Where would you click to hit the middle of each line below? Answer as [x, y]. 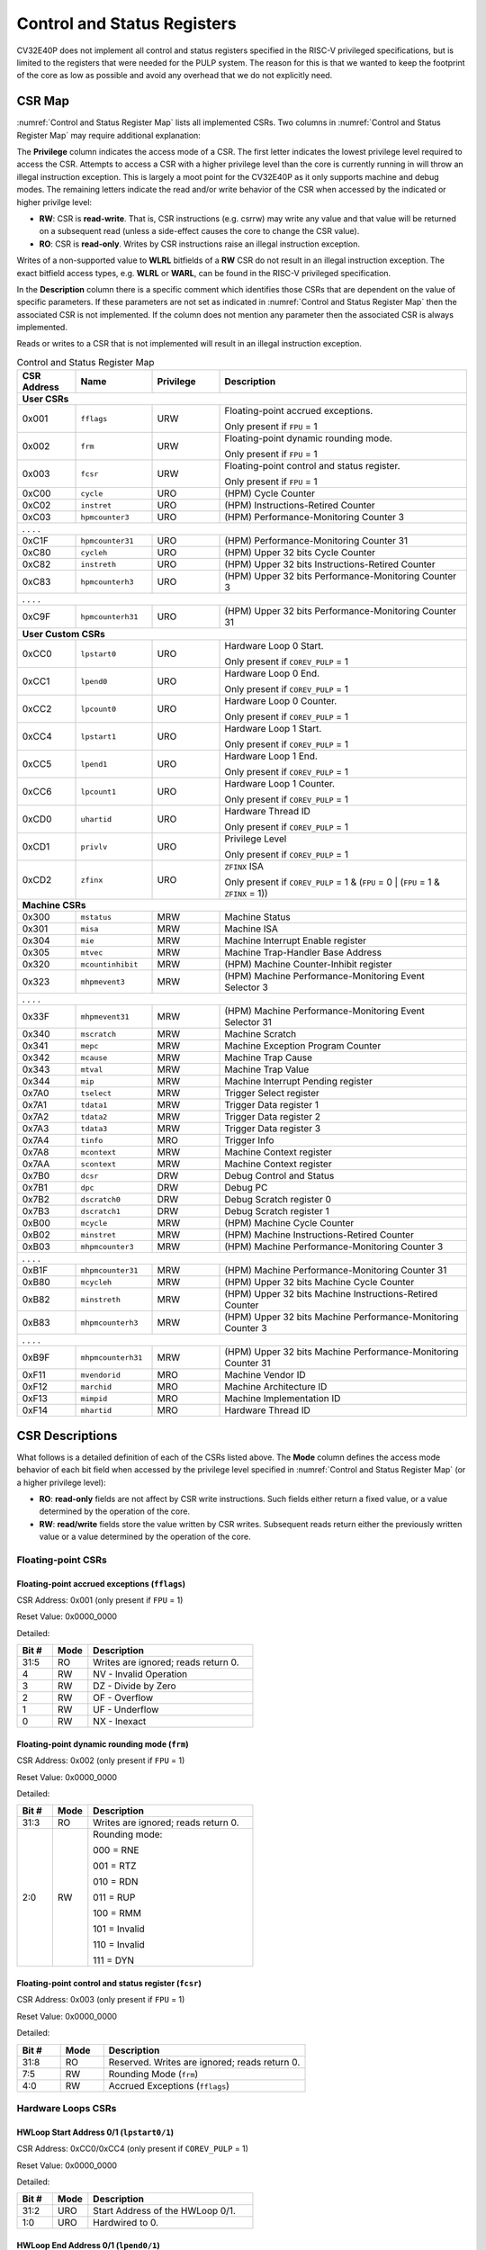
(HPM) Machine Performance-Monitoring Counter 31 [336, 1271]
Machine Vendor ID [265, 1375]
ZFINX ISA [244, 867]
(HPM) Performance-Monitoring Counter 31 [316, 541]
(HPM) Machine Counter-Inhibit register [308, 965]
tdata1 [94, 1105]
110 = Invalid [119, 1945]
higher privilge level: [54, 202]
